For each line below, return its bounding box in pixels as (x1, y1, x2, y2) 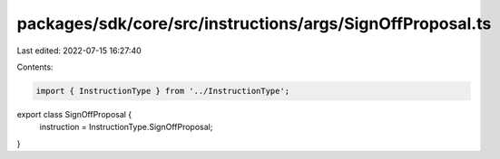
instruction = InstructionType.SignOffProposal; (39, 122, 213, 133)
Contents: (16, 61, 54, 72)
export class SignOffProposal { (16, 108, 132, 119)
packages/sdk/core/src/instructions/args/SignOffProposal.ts (16, 14, 492, 33)
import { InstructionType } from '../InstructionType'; (35, 86, 290, 96)
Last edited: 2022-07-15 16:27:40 (16, 45, 142, 56)
